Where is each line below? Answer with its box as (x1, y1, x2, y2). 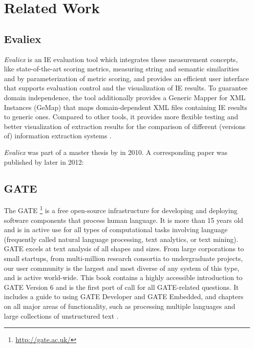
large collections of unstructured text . (4, 310, 119, 321)
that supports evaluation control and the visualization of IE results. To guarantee (4, 83, 248, 93)
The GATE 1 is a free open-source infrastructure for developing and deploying (4, 204, 237, 215)
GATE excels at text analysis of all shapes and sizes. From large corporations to (4, 243, 244, 254)
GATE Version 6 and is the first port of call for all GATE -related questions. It (4, 282, 239, 292)
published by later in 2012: (4, 156, 84, 167)
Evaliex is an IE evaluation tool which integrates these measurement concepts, (4, 54, 238, 64)
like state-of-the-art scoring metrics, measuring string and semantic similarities (4, 64, 239, 74)
